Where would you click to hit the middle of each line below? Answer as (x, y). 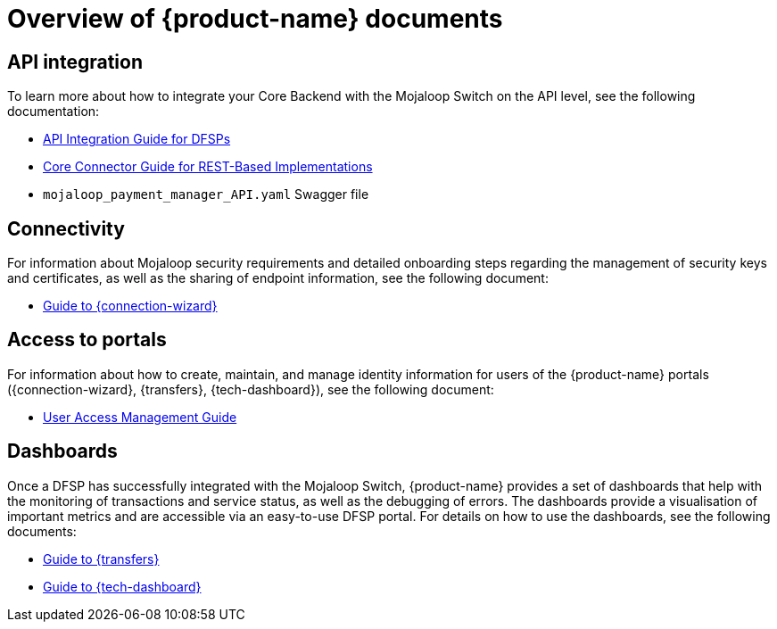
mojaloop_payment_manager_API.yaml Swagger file (206, 194)
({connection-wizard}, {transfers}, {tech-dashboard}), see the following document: (251, 389)
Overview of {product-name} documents (255, 19)
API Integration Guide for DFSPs (137, 139)
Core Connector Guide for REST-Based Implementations (208, 167)
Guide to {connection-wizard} (130, 306)
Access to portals (87, 340)
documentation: (54, 112)
